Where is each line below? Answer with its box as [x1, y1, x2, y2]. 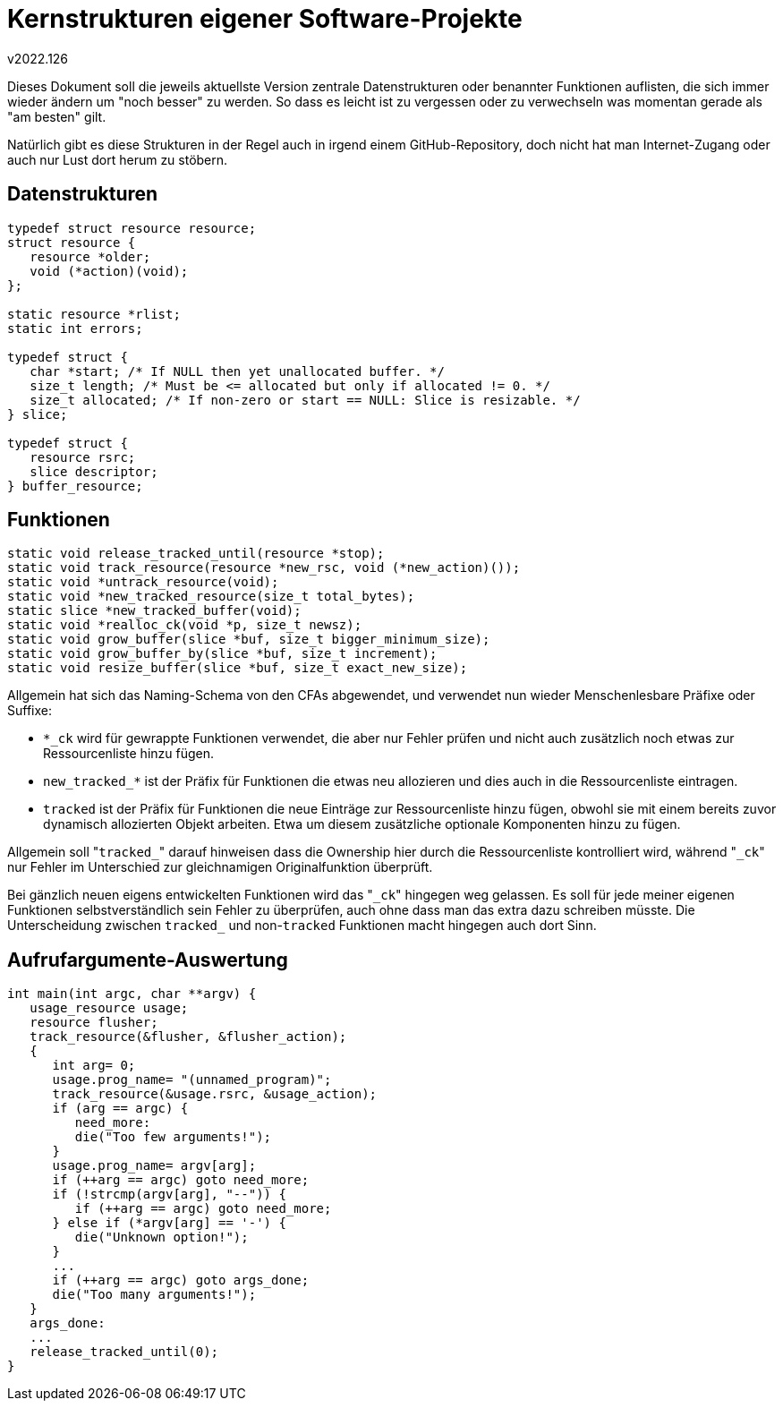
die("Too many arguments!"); [52, 1287, 257, 1302]
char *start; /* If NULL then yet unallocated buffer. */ [30, 363, 445, 379]
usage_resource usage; [30, 1001, 189, 1016]
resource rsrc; [30, 449, 136, 465]
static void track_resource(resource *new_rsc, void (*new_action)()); [7, 560, 521, 576]
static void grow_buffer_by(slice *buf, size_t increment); [7, 646, 438, 661]
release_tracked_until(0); [30, 1344, 219, 1360]
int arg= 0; [52, 1058, 136, 1073]
